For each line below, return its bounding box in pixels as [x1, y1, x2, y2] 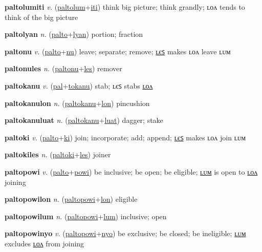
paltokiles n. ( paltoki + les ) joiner [5, 149, 111, 160]
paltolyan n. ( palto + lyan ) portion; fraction [5, 29, 143, 39]
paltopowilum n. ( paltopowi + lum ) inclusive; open [5, 211, 167, 221]
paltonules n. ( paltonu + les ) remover [5, 63, 122, 74]
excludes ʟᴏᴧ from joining [5, 238, 84, 248]
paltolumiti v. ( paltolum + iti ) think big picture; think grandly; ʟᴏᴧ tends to [5, 2, 245, 12]
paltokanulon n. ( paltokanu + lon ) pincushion [5, 97, 150, 108]
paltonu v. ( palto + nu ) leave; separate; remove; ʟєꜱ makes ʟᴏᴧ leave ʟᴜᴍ [5, 46, 231, 56]
